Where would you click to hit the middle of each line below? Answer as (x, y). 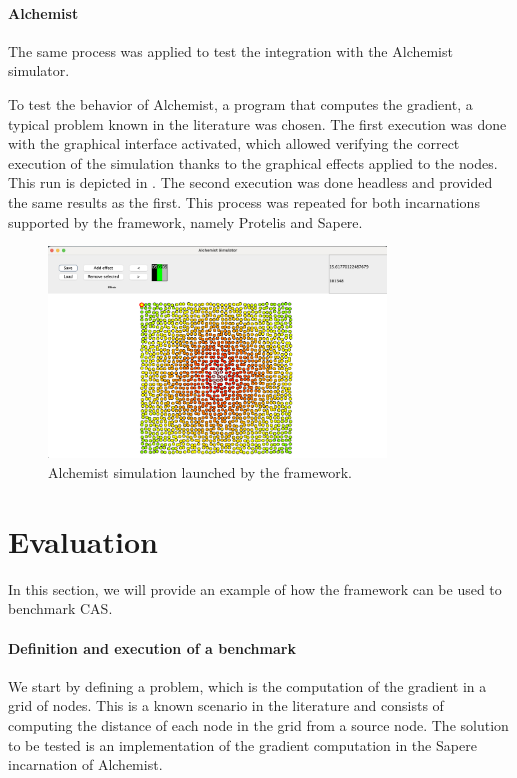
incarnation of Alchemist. (85, 764)
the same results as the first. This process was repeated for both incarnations (244, 201)
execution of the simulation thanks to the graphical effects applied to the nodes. (253, 162)
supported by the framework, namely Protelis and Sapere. (185, 221)
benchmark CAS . (60, 608)
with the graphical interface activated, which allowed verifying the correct (234, 143)
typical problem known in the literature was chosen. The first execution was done (257, 123)
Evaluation (83, 540)
